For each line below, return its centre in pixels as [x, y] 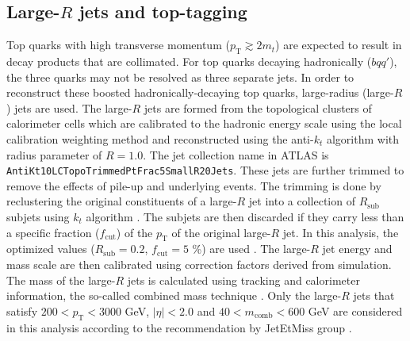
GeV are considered [355, 310]
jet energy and [357, 249]
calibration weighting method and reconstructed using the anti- [160, 138]
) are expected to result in [339, 45]
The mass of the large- [61, 280]
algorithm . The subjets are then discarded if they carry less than [245, 216]
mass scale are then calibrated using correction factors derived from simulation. [199, 264]
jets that [374, 295]
